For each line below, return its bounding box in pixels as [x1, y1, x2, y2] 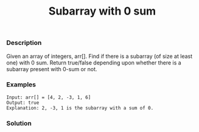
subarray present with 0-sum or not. [6, 65, 97, 72]
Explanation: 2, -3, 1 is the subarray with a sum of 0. [6, 105, 154, 111]
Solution [6, 119, 32, 127]
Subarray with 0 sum [48, 4, 156, 18]
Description [6, 38, 42, 47]
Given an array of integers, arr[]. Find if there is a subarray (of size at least [6, 52, 193, 60]
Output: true [6, 99, 40, 106]
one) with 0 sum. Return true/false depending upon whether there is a [6, 59, 181, 66]
